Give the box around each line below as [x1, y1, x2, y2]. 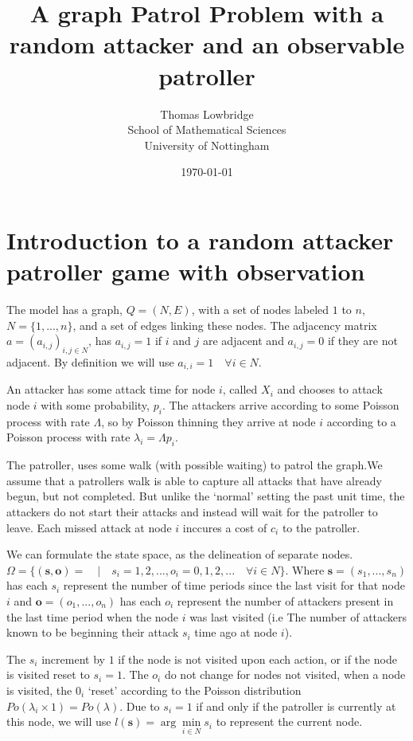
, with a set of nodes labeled [191, 301, 329, 317]
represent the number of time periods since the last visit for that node [63, 577, 405, 594]
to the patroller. [282, 519, 360, 535]
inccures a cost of [182, 519, 267, 535]
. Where [285, 561, 325, 578]
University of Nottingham [144, 136, 270, 153]
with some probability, [41, 397, 150, 414]
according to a [326, 413, 396, 429]
